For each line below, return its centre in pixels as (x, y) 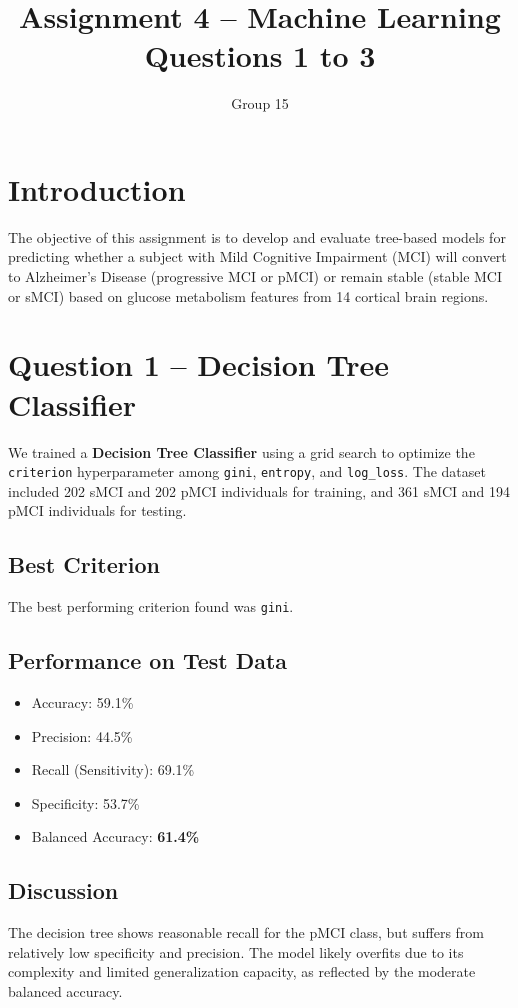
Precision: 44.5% (82, 735)
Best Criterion (84, 564)
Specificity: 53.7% (85, 802)
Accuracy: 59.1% (82, 702)
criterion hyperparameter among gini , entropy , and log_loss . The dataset (247, 471)
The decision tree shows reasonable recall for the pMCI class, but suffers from (246, 932)
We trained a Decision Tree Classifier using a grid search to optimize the (241, 451)
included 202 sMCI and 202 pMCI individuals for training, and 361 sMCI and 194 (259, 490)
